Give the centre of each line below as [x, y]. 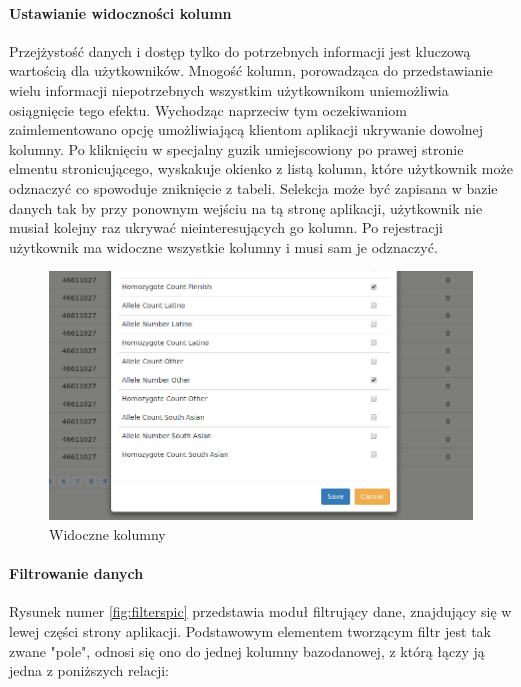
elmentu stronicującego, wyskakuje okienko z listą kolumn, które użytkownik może [261, 168]
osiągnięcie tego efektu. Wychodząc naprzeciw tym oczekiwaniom [208, 109]
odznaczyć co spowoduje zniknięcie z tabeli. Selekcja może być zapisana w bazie [253, 187]
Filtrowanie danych [76, 573]
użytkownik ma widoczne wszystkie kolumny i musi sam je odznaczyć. [223, 246]
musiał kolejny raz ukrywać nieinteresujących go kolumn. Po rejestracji [226, 227]
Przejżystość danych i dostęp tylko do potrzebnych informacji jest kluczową [240, 50]
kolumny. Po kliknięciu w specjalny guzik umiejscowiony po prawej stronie [236, 148]
